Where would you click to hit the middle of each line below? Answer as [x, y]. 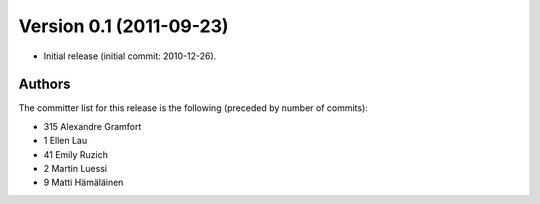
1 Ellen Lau [65, 141]
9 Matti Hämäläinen [83, 182]
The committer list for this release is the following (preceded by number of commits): [193, 108]
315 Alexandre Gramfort [92, 126]
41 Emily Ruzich [76, 154]
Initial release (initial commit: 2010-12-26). [130, 56]
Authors [44, 84]
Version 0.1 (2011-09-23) [123, 26]
